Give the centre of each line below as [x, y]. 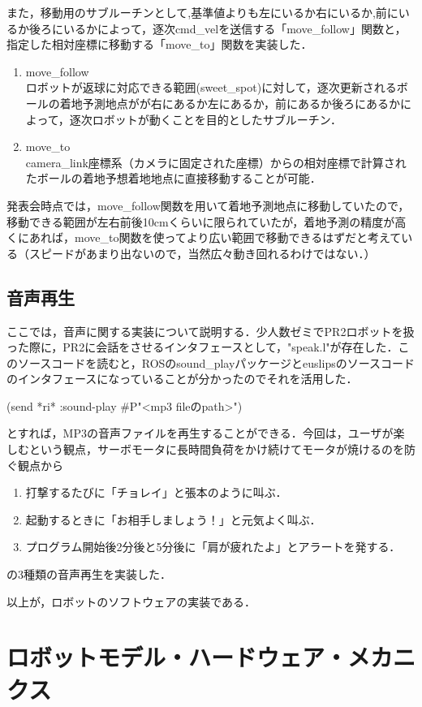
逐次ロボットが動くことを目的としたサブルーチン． [205, 119]
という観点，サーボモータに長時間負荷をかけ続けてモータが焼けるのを [216, 449]
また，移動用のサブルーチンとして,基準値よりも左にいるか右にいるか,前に [202, 12]
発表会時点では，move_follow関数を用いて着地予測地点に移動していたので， [208, 205]
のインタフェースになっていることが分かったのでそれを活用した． [182, 379]
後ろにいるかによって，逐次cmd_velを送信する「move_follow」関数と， [217, 28]
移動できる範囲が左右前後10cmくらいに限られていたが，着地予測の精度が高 [207, 221]
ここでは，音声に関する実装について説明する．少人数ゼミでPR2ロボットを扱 [211, 331]
